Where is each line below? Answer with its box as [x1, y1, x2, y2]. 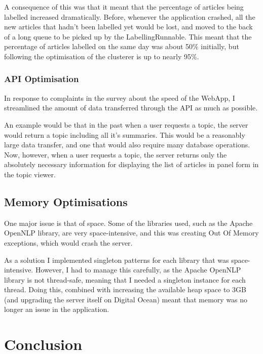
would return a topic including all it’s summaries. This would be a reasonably [4, 129, 245, 140]
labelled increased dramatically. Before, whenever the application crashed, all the [4, 11, 255, 22]
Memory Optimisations [4, 193, 128, 209]
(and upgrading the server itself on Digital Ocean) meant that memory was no [4, 294, 248, 304]
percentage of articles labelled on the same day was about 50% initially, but [4, 41, 239, 52]
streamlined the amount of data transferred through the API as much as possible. [4, 102, 258, 113]
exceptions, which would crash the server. [4, 237, 133, 248]
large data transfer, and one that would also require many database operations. [4, 139, 250, 150]
